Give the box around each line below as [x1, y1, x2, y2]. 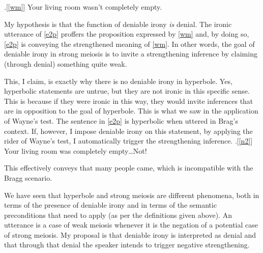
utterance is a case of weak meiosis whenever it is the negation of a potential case [4, 219, 258, 230]
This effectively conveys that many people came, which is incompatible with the [4, 162, 253, 173]
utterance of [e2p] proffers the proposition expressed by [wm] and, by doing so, [4, 29, 249, 39]
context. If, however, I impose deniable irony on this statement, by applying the [4, 125, 253, 136]
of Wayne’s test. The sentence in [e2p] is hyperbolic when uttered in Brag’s [4, 115, 238, 126]
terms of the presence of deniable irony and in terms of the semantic [4, 200, 217, 210]
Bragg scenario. [4, 172, 52, 183]
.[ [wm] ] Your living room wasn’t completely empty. [4, 2, 162, 12]
